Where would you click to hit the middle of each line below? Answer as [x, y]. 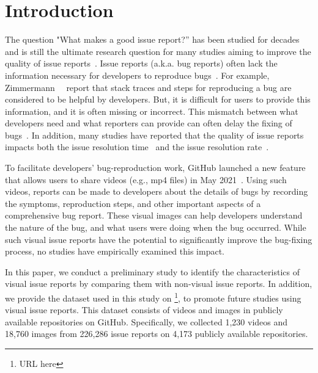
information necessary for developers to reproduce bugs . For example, [137, 75]
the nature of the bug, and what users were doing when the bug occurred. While [156, 227]
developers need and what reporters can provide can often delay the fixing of [149, 123]
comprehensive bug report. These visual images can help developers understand [154, 215]
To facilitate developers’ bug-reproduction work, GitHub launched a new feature [155, 168]
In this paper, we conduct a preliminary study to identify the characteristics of [152, 271]
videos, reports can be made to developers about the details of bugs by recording [157, 191]
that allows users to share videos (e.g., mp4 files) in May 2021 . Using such [146, 179]
